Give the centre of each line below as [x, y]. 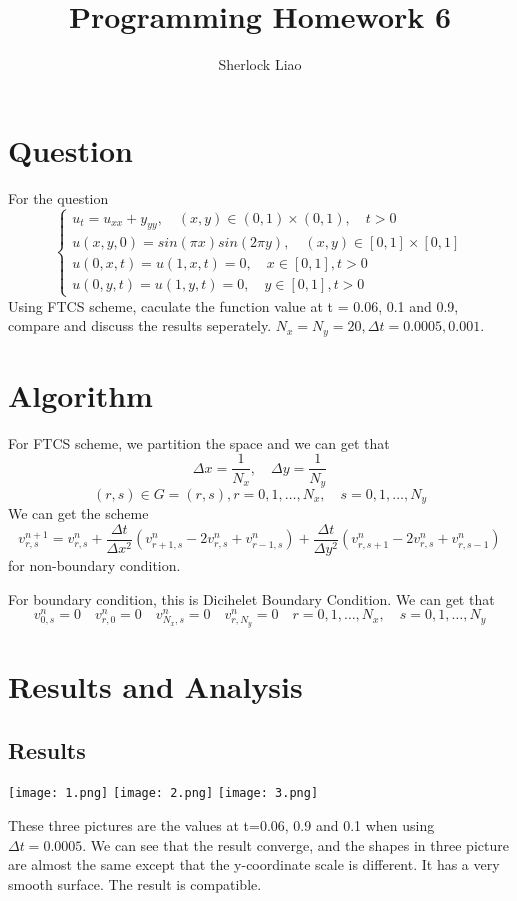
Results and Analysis [155, 686]
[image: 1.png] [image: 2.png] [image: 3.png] [163, 793]
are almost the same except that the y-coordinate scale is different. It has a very [254, 864]
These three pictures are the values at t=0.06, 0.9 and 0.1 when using [221, 825]
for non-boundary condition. [94, 565]
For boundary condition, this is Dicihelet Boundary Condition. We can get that [251, 598]
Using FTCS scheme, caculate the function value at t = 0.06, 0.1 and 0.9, [233, 305]
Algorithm [80, 394]
